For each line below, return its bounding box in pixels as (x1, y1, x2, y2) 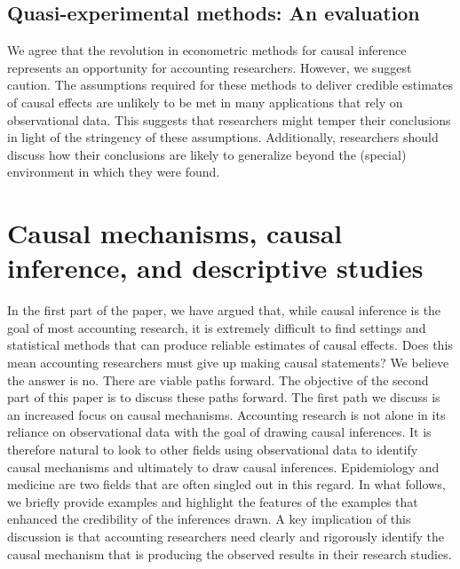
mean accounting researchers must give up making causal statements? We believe (7, 353, 449, 372)
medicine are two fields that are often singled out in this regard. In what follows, (7, 475, 446, 494)
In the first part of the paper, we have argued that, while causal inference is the (7, 301, 441, 320)
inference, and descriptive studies (7, 249, 424, 286)
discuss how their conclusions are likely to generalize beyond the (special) (7, 145, 407, 163)
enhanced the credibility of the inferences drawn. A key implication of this (7, 510, 411, 528)
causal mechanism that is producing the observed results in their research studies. (7, 544, 452, 563)
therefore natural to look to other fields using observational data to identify (7, 440, 418, 459)
